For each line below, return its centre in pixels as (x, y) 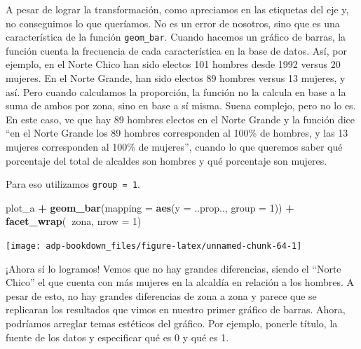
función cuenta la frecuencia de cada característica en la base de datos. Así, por (176, 50)
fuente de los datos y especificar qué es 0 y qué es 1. (117, 337)
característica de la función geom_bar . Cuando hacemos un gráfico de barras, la (176, 37)
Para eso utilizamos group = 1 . (73, 184)
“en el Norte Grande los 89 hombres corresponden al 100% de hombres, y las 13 (177, 133)
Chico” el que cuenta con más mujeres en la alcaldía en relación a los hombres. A (180, 282)
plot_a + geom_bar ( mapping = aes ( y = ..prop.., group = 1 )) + (150, 207)
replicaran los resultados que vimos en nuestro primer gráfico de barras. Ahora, (176, 309)
